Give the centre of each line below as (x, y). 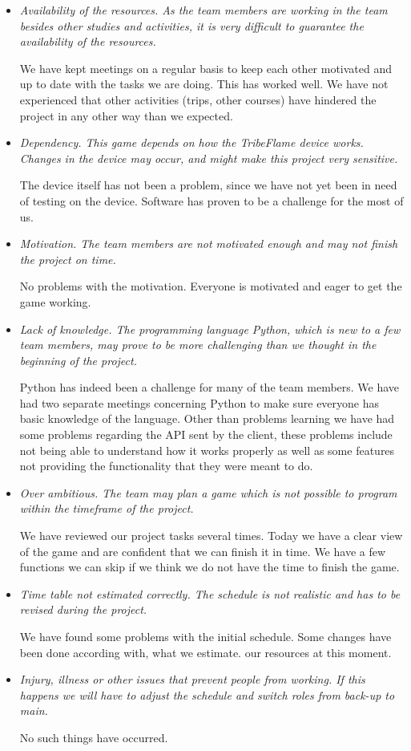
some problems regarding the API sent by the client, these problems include (206, 434)
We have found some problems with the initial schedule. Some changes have (205, 636)
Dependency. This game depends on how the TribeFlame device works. (191, 142)
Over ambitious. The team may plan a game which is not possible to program (208, 492)
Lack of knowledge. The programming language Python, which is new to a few (210, 329)
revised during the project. (83, 609)
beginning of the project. (78, 360)
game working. (55, 301)
